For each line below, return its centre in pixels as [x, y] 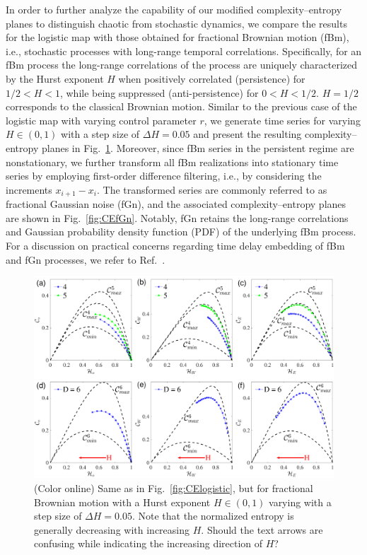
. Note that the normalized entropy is [213, 516]
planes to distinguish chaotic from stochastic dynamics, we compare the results [176, 23]
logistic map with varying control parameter [101, 120]
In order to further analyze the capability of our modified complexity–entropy [174, 9]
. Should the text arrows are [262, 529]
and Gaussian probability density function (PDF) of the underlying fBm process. [181, 232]
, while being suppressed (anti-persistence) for [159, 92]
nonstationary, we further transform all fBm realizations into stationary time [172, 162]
